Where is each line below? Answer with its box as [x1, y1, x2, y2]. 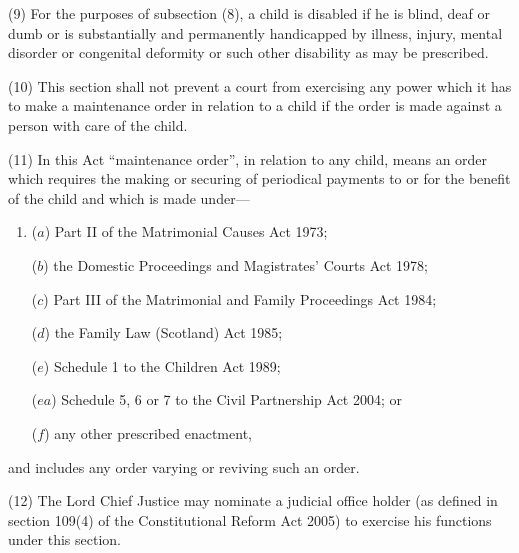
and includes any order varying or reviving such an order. [8, 456, 360, 477]
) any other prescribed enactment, [44, 422, 252, 443]
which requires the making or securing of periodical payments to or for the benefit [8, 168, 511, 189]
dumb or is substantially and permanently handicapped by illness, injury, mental [8, 22, 503, 43]
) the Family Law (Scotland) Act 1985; [44, 322, 283, 343]
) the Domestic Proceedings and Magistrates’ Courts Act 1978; [43, 254, 428, 275]
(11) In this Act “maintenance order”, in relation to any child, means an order [8, 148, 488, 169]
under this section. [8, 529, 121, 550]
